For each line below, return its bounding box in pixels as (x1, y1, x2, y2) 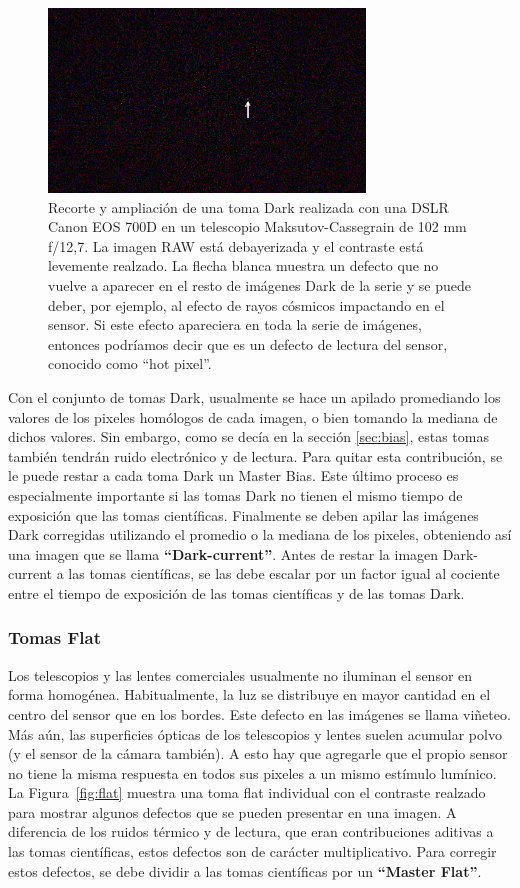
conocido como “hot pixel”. (48, 353, 212, 374)
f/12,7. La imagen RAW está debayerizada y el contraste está (48, 235, 424, 256)
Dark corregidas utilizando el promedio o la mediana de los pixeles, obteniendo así (8, 524, 512, 545)
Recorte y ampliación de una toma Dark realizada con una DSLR (48, 196, 449, 217)
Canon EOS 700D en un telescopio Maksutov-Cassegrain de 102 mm (48, 216, 467, 237)
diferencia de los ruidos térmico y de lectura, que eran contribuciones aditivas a (8, 821, 494, 842)
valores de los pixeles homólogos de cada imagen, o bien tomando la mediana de (8, 406, 498, 427)
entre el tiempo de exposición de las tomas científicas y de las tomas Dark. (8, 582, 465, 603)
